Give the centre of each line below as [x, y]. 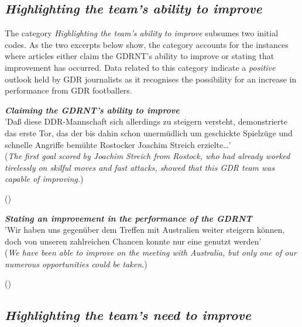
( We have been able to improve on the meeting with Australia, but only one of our [151, 252]
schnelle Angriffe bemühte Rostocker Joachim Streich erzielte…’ [118, 144]
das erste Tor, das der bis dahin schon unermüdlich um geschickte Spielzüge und [149, 132]
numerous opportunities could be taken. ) [76, 264]
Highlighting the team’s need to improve [128, 315]
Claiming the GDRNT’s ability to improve [92, 110]
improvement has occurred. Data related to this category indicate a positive [140, 67]
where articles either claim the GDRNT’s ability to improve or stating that [140, 56]
